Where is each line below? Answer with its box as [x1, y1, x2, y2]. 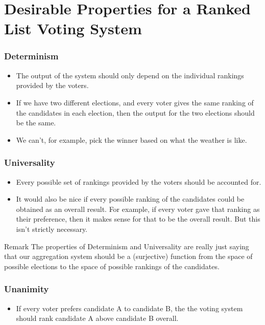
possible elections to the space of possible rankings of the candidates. [4, 261, 220, 271]
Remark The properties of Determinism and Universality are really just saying [4, 241, 249, 251]
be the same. [16, 117, 56, 128]
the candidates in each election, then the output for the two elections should [16, 107, 255, 118]
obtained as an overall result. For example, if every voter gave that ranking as [16, 203, 260, 214]
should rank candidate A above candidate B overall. [16, 313, 179, 323]
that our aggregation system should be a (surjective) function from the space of [4, 251, 253, 262]
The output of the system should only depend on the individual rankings [16, 70, 244, 80]
